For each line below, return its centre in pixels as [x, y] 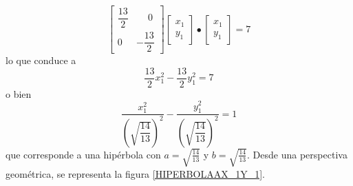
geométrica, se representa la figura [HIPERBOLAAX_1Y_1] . [135, 173]
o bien [19, 93]
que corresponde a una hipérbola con [83, 154]
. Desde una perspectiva [297, 154]
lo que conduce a [41, 60]
